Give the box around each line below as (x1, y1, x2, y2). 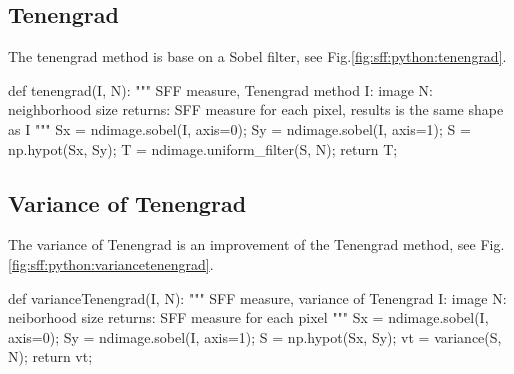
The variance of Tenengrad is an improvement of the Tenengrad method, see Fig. (8, 234, 505, 255)
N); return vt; (8, 346, 93, 367)
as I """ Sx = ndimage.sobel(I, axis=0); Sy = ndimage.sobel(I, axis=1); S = (8, 118, 471, 139)
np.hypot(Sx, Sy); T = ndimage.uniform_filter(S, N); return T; (8, 138, 398, 159)
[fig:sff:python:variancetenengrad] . (8, 253, 214, 274)
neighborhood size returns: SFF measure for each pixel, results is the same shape (8, 99, 504, 120)
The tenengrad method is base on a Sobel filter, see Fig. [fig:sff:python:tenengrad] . (8, 46, 507, 67)
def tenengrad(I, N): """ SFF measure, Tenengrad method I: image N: (8, 79, 434, 100)
